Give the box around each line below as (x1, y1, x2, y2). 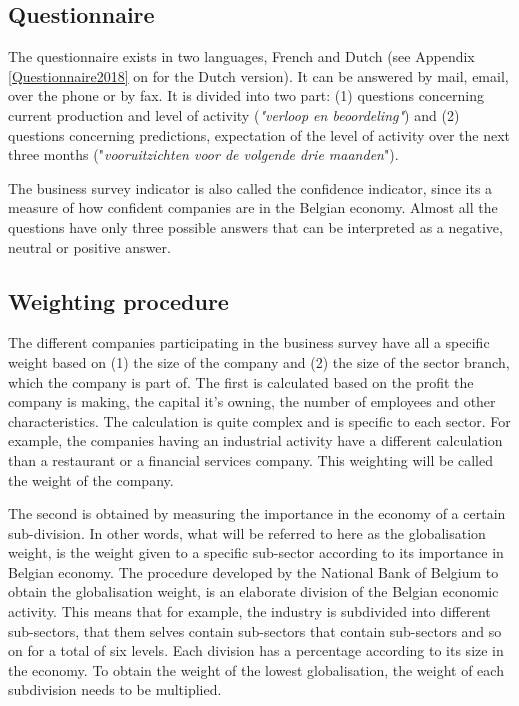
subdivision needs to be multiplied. (8, 679, 222, 700)
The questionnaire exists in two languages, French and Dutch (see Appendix (8, 46, 475, 67)
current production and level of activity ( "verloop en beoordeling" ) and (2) (8, 104, 460, 125)
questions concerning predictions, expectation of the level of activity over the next (8, 124, 511, 145)
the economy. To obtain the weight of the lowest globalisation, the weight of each (8, 659, 504, 680)
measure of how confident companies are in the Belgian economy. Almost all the (8, 197, 498, 218)
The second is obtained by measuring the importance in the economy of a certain (8, 503, 506, 524)
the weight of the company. (8, 469, 174, 490)
